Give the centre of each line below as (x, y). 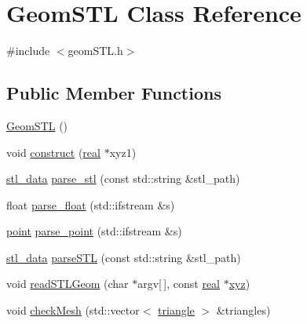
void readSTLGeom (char (68, 284)
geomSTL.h (95, 51)
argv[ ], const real (179, 284)
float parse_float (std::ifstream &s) (91, 204)
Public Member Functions (114, 93)
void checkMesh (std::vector (73, 310)
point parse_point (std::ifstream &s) (94, 231)
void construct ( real (53, 152)
